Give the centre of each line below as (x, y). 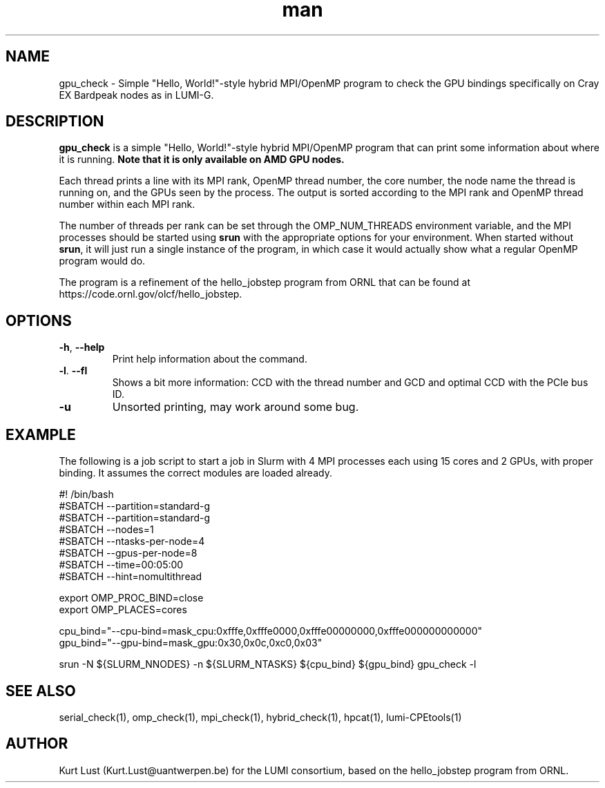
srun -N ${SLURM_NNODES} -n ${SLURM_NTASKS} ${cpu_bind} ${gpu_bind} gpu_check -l (268, 664)
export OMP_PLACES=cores (123, 610)
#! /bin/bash (86, 494)
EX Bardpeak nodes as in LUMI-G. (136, 95)
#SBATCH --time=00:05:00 (121, 565)
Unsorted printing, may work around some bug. (236, 407)
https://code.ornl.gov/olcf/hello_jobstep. (151, 294)
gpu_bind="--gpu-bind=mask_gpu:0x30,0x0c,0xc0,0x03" (191, 643)
